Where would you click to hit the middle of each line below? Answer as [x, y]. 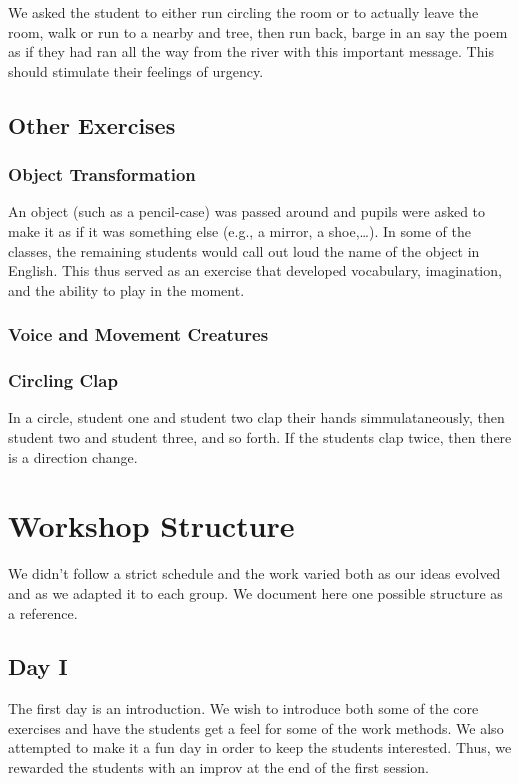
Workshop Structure [151, 525]
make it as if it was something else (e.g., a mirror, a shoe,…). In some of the [239, 230]
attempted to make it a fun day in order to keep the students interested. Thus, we [260, 747]
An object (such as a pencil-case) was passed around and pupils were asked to [247, 211]
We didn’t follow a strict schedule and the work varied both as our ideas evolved [254, 573]
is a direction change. [73, 456]
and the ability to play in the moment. [126, 289]
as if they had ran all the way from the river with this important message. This [251, 51]
